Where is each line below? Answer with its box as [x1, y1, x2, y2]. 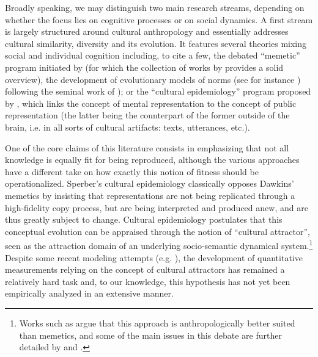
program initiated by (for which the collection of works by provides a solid [5, 60, 284, 73]
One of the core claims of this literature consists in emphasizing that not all [5, 141, 289, 154]
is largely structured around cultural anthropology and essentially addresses [5, 25, 289, 38]
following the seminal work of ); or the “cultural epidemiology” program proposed [5, 85, 311, 98]
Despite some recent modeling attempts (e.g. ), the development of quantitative [5, 251, 303, 264]
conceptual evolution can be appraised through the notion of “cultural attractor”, [5, 225, 310, 237]
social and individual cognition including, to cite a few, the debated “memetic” [5, 49, 300, 62]
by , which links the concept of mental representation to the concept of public [5, 96, 297, 109]
